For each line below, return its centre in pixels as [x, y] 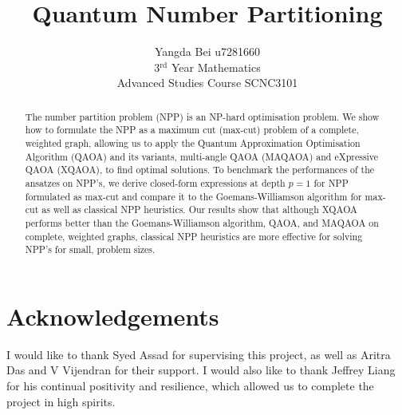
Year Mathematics [216, 67]
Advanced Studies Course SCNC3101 [207, 83]
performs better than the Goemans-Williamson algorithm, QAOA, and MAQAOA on [202, 222]
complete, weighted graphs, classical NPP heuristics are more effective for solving [194, 236]
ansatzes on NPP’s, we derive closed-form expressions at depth [155, 182]
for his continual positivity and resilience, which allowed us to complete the [190, 386]
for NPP [331, 182]
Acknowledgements [113, 316]
